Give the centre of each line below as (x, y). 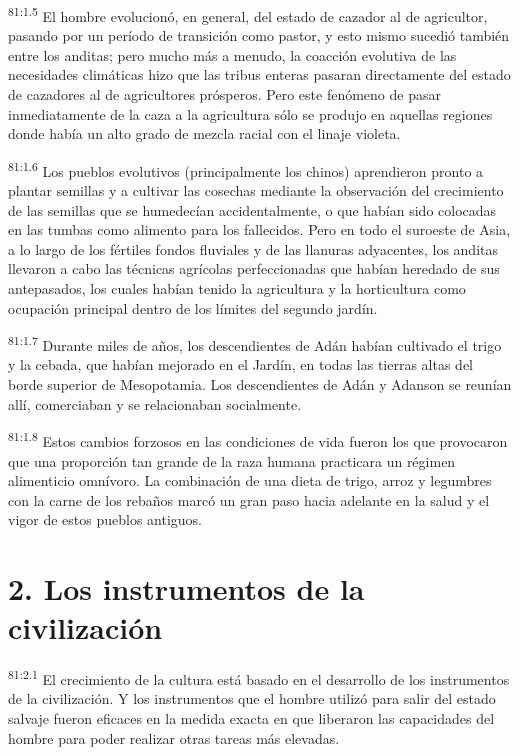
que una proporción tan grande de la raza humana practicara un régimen (232, 460)
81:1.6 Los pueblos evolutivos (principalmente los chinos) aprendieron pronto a (246, 169)
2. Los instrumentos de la (186, 588)
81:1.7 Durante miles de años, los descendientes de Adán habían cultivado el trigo (255, 343)
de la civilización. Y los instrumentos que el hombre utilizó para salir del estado (252, 698)
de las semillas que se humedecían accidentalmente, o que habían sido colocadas (252, 209)
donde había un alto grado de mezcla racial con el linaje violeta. (204, 133)
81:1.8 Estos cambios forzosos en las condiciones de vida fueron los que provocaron (258, 439)
